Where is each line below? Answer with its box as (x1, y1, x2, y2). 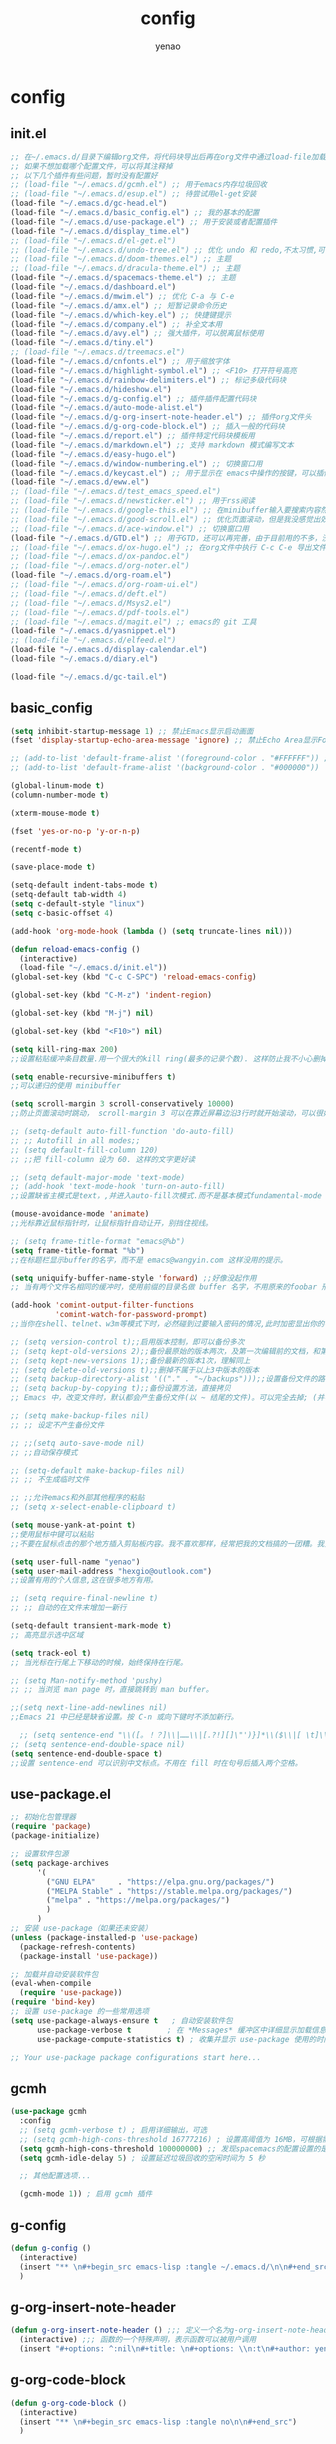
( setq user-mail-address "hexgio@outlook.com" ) (10, 1566, 213, 1576)
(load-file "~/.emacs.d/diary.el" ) (10, 654, 159, 664)
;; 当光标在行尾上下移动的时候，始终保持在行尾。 (10, 1657, 188, 1667)
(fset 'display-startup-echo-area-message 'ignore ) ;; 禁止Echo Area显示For (10, 735, 332, 746)
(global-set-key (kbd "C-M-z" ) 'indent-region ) (10, 990, 213, 1001)
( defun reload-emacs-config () (10, 944, 141, 954)
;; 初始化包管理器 (10, 1812, 77, 1822)
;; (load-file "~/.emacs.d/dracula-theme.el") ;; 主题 (10, 263, 241, 274)
